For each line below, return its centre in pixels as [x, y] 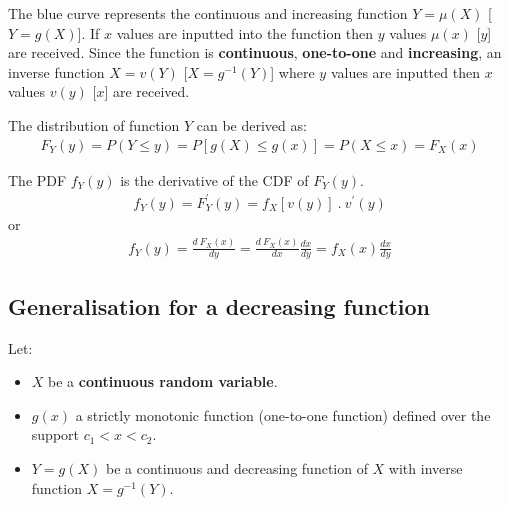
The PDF [37, 179]
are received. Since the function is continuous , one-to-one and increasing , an [255, 52]
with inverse [425, 468]
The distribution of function [94, 124]
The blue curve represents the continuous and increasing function [208, 13]
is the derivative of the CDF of [214, 179]
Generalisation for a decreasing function [219, 305]
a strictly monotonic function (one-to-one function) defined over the [283, 414]
